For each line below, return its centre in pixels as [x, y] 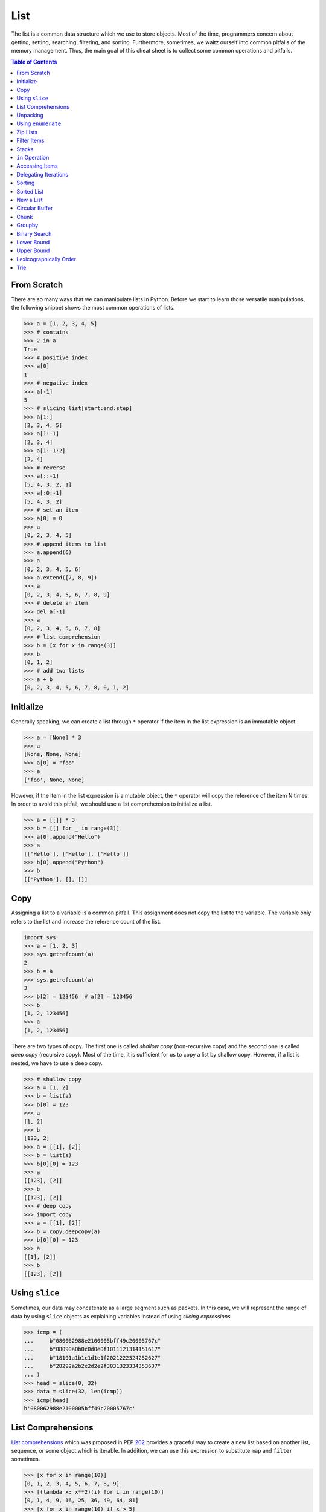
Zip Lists [27, 132]
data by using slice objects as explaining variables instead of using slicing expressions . [122, 1316]
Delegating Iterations [43, 174]
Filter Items [30, 141]
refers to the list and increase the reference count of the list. [86, 921]
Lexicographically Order [46, 259]
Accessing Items [37, 166]
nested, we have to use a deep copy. [57, 1063]
